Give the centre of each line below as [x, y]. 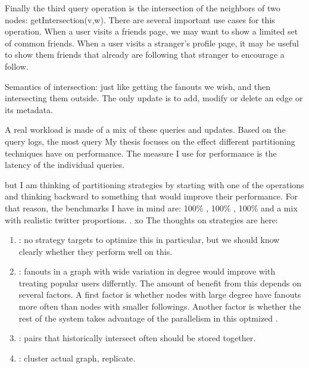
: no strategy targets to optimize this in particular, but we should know [149, 240]
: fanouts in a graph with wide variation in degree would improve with [147, 271]
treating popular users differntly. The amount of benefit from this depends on [160, 283]
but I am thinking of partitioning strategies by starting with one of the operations [154, 184]
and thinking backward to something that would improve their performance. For [152, 196]
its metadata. [29, 109]
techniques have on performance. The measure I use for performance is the [141, 153]
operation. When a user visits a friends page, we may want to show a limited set [152, 31]
